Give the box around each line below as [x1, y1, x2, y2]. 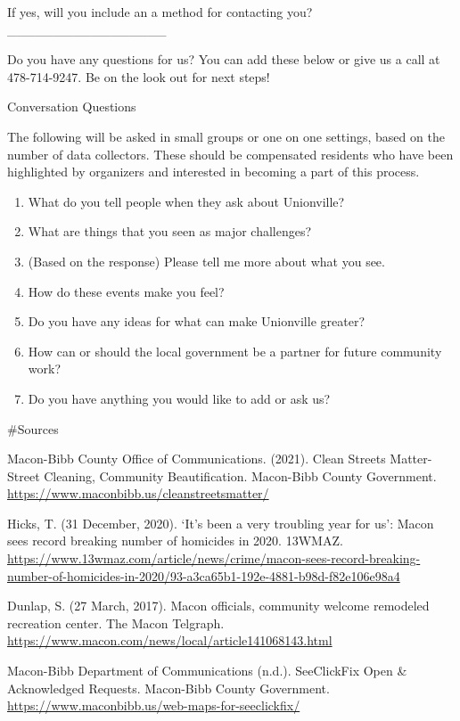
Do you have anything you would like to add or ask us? [28, 389, 331, 407]
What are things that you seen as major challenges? [28, 222, 312, 241]
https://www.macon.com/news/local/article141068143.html [7, 631, 333, 650]
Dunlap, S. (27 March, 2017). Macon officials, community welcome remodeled [7, 596, 430, 615]
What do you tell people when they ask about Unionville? [28, 192, 345, 210]
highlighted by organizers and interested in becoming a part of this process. [7, 162, 420, 181]
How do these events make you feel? [28, 282, 225, 300]
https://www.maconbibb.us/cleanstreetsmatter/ [7, 484, 269, 503]
